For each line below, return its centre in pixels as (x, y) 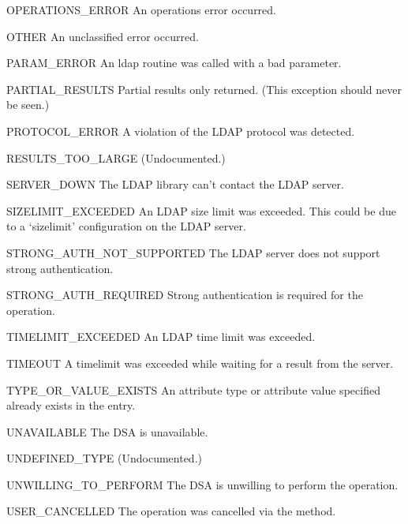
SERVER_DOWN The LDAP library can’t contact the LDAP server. (175, 184)
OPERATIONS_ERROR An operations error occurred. (141, 9)
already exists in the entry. (71, 405)
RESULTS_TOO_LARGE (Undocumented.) (116, 157)
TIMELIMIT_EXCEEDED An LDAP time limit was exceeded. (161, 337)
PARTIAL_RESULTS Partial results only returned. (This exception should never (204, 89)
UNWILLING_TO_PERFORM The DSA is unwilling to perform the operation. (202, 484)
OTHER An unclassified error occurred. (103, 36)
